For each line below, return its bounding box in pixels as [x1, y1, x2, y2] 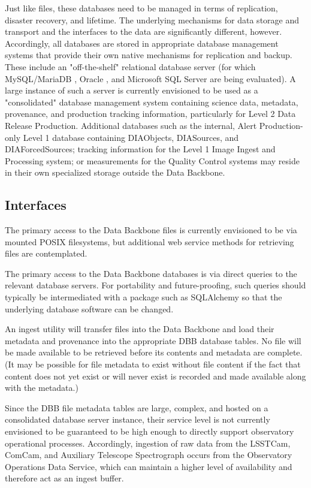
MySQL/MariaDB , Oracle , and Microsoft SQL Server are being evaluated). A [5, 72, 296, 85]
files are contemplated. [5, 247, 87, 260]
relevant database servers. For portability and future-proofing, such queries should [5, 279, 306, 291]
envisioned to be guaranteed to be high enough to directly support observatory [5, 425, 294, 438]
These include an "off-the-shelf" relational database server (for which [5, 60, 256, 73]
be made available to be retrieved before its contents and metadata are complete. [5, 346, 303, 359]
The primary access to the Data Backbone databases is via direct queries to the [5, 267, 297, 279]
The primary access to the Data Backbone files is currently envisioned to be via [5, 224, 297, 236]
